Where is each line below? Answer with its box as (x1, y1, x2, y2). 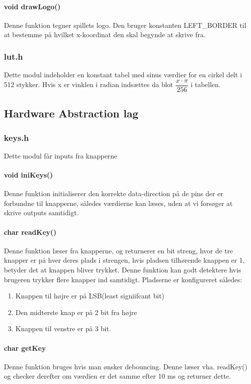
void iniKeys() (4, 170, 53, 180)
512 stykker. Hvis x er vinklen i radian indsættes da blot (4, 79, 173, 90)
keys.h (4, 131, 29, 143)
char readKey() (4, 226, 57, 237)
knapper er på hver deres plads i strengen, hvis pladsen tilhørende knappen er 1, (4, 255, 245, 265)
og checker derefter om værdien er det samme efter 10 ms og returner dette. (4, 371, 231, 381)
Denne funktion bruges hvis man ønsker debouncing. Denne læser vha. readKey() (4, 361, 248, 371)
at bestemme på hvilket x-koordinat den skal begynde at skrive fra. (4, 29, 205, 40)
